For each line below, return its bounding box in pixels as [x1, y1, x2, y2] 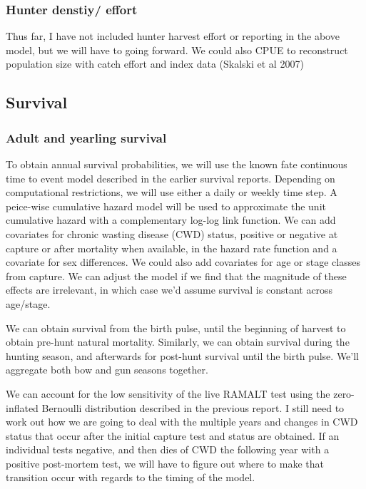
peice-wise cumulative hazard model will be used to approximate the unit [6, 198, 326, 213]
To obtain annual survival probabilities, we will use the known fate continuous [6, 157, 347, 171]
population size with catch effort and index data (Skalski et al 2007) [6, 56, 304, 71]
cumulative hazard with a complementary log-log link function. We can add [6, 212, 336, 227]
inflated [6, 400, 39, 415]
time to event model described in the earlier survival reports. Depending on [6, 170, 335, 185]
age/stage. [6, 296, 51, 311]
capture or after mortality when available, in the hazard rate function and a [6, 240, 337, 255]
